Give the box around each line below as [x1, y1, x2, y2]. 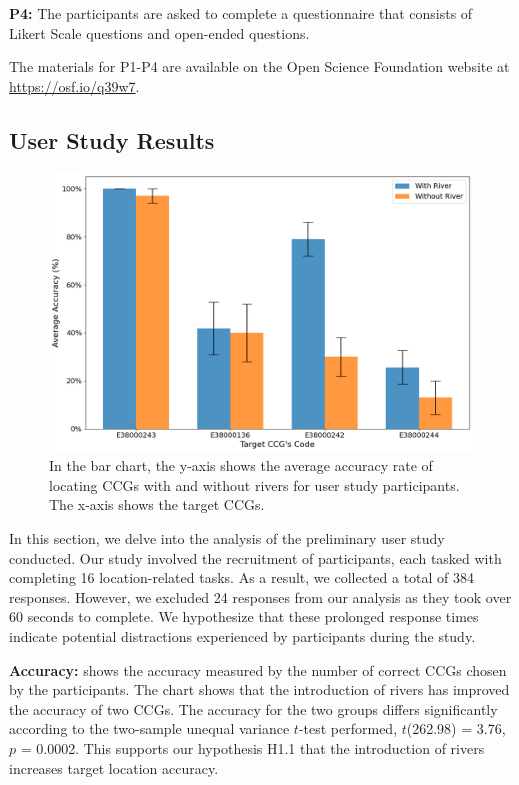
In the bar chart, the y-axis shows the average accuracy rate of [49, 455, 433, 476]
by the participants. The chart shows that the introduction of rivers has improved [9, 679, 510, 700]
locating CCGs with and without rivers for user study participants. [49, 474, 460, 495]
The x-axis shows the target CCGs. [49, 494, 265, 515]
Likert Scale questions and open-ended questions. [9, 22, 310, 43]
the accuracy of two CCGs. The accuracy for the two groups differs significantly [9, 698, 498, 719]
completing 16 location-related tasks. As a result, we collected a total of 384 [9, 567, 475, 588]
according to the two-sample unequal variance [9, 718, 290, 739]
